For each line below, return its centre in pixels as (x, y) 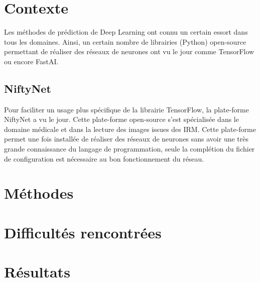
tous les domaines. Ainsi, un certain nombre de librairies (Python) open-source (125, 41)
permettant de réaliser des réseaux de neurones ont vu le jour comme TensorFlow (129, 51)
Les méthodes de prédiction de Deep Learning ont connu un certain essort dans (126, 32)
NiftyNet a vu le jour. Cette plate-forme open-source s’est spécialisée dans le (121, 119)
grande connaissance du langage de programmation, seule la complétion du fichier (129, 149)
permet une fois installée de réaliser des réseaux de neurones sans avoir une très (126, 139)
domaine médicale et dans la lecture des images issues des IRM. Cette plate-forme (130, 129)
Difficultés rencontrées (83, 232)
